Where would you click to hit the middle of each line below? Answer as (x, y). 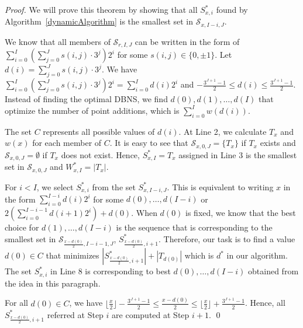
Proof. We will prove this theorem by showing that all (101, 9)
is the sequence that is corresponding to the (194, 227)
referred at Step (75, 314)
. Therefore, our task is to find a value (227, 238)
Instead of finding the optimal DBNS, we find (86, 99)
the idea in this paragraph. (53, 283)
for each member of (67, 143)
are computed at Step (151, 314)
